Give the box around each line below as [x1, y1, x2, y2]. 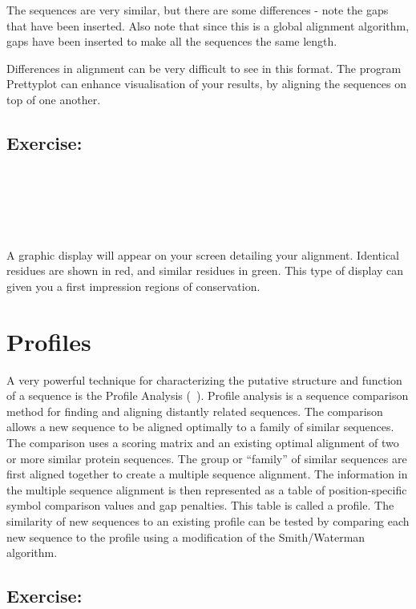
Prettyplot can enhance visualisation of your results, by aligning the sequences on [6, 75, 406, 92]
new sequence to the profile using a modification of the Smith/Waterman [6, 528, 366, 545]
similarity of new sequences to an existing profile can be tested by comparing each [6, 512, 410, 529]
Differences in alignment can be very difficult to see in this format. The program [6, 59, 402, 76]
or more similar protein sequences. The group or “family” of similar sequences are [6, 450, 407, 466]
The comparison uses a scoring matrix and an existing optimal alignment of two [6, 434, 399, 451]
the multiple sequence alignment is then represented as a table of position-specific [6, 481, 407, 498]
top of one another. [6, 91, 101, 107]
